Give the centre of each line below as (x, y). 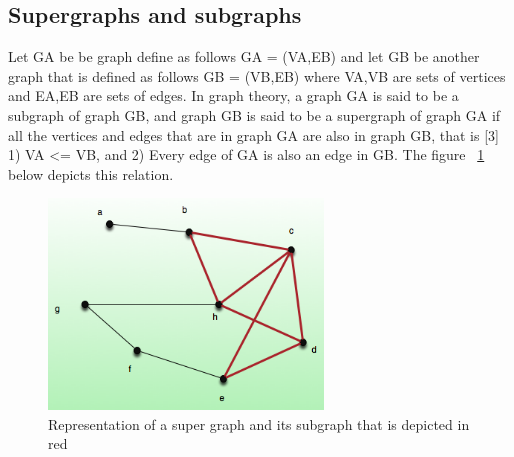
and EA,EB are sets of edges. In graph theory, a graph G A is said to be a (233, 95)
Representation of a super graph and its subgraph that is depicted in (259, 423)
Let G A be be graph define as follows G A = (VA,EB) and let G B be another (244, 56)
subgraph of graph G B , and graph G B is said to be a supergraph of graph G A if (254, 114)
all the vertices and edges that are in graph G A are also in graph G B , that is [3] (253, 134)
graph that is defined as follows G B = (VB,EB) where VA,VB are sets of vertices (257, 75)
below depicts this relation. (91, 173)
